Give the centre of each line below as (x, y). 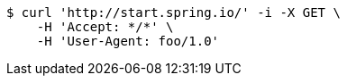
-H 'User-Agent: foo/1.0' (128, 41)
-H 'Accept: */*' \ (105, 27)
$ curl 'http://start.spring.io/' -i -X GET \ (173, 12)
